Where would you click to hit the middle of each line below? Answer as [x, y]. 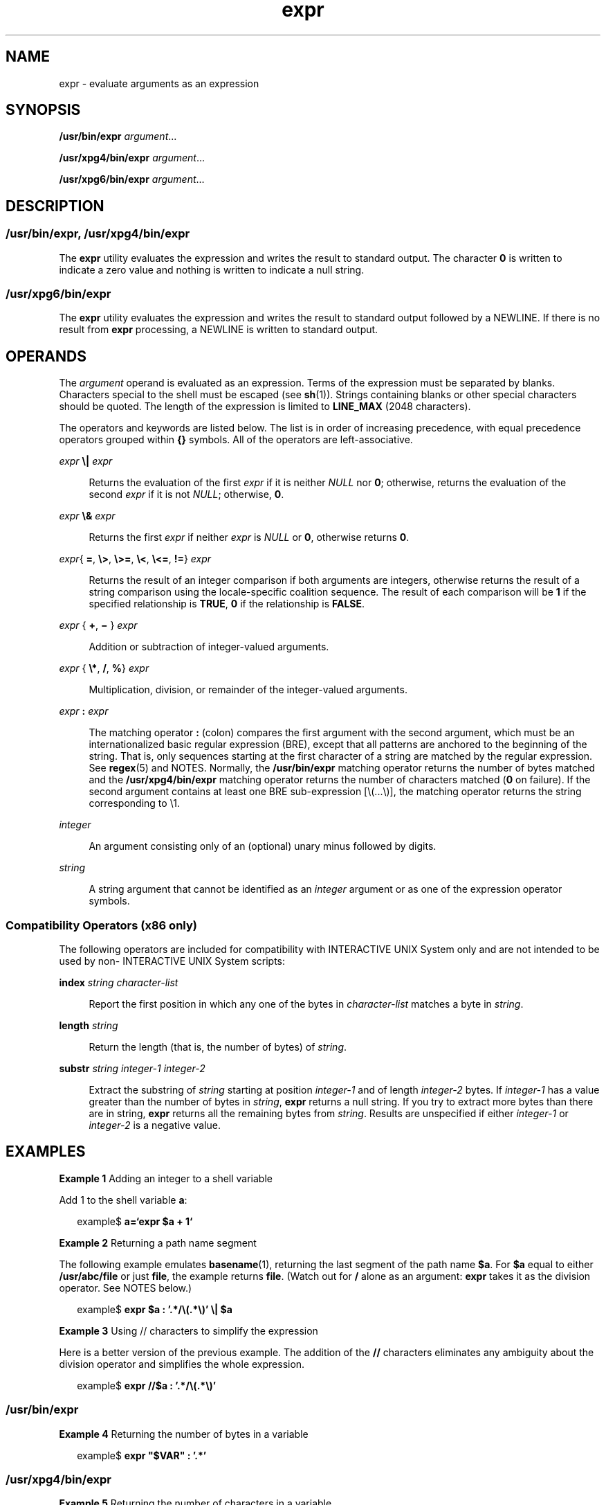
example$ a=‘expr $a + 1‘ [135, 1221]
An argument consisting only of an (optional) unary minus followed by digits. [263, 846]
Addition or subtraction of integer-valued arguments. [209, 647]
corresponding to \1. [134, 803]
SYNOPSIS [43, 110]
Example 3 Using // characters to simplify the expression [189, 1330]
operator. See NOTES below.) [126, 1288]
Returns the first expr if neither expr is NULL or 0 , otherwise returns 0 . [249, 537]
